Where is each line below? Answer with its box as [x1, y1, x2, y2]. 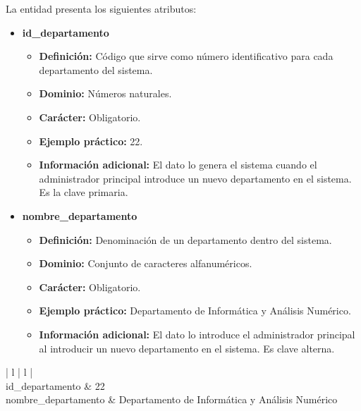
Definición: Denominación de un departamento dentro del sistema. [39, 232, 332, 247]
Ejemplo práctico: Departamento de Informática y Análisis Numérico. [39, 303, 351, 318]
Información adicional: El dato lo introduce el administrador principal [39, 326, 355, 341]
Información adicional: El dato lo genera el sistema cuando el [39, 157, 317, 172]
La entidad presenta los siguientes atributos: [6, 1, 197, 16]
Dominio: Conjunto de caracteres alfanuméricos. [39, 256, 252, 271]
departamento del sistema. [39, 62, 153, 77]
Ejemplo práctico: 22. [39, 133, 143, 148]
